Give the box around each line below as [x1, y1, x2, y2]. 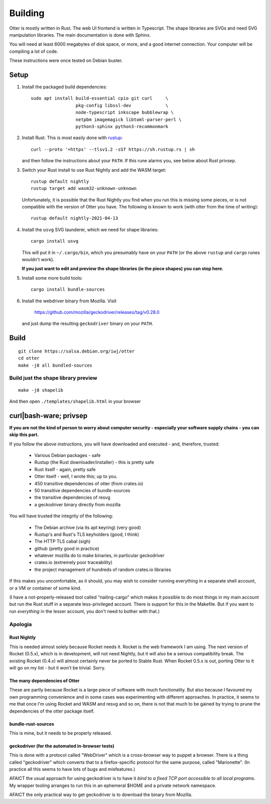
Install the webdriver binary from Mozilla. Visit [22, 298, 117, 304]
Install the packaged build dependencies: [22, 84, 107, 90]
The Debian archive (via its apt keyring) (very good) [34, 524, 142, 530]
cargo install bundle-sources [31, 287, 105, 292]
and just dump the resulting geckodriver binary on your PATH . [22, 320, 153, 326]
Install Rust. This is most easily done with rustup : [22, 135, 123, 141]
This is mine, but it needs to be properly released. [9, 730, 112, 736]
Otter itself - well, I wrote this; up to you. [34, 474, 118, 480]
